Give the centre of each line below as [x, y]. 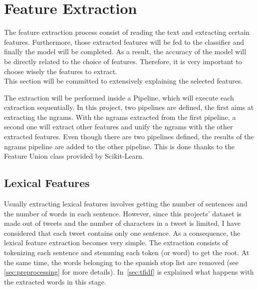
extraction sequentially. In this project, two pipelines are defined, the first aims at [129, 107]
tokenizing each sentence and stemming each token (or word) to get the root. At [127, 252]
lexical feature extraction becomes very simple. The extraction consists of [116, 242]
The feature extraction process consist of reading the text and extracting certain [127, 32]
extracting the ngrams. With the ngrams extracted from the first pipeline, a [120, 117]
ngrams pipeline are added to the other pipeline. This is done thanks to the [120, 146]
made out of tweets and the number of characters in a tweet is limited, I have [122, 223]
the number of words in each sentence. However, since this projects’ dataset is [123, 213]
